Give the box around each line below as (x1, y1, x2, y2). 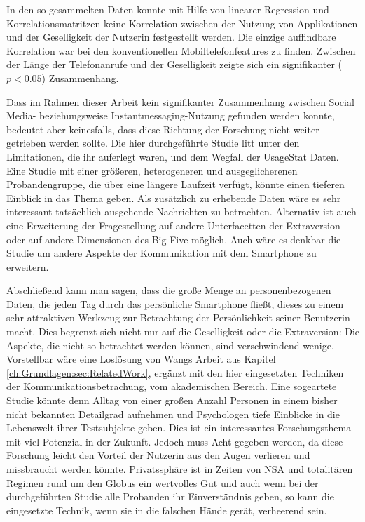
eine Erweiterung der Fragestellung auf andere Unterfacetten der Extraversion (6, 217, 340, 232)
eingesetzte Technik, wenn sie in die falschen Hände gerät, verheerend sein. (6, 502, 327, 517)
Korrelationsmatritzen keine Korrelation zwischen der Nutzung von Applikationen (6, 15, 358, 30)
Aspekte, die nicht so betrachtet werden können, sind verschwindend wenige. (6, 337, 334, 352)
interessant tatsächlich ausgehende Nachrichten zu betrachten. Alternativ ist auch (6, 204, 357, 219)
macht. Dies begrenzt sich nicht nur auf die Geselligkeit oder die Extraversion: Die (6, 324, 359, 339)
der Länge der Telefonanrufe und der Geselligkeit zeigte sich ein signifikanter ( (6, 57, 343, 72)
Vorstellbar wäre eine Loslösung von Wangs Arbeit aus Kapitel (6, 352, 276, 366)
